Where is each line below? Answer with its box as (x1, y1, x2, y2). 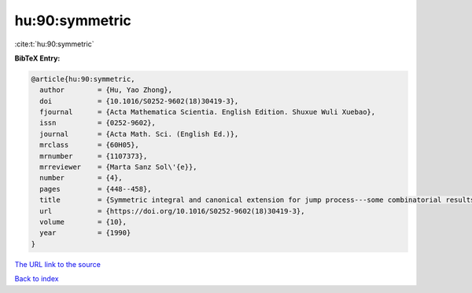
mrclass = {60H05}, (39, 141, 139, 149)
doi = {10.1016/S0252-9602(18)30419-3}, (39, 97, 239, 105)
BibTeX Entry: (14, 53, 61, 63)
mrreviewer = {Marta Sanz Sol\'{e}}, (39, 163, 197, 172)
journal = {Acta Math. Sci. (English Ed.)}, (39, 130, 239, 138)
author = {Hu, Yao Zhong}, (39, 86, 173, 94)
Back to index (14, 274, 59, 284)
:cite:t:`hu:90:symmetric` (14, 39, 94, 49)
